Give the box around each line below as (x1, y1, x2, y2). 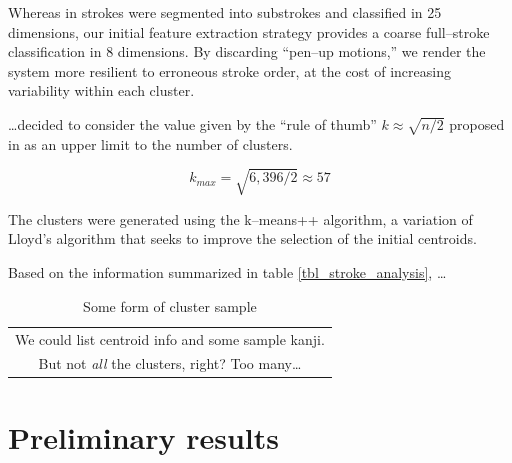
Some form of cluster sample (83, 295, 257, 316)
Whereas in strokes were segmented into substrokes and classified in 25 (8, 2, 442, 22)
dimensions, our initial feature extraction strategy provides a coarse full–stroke (8, 21, 490, 42)
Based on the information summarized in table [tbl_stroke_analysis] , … (8, 262, 447, 283)
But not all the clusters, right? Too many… (38, 353, 302, 374)
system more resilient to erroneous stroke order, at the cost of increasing (8, 60, 451, 81)
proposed (449, 113, 505, 134)
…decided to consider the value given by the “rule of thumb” (8, 113, 377, 134)
